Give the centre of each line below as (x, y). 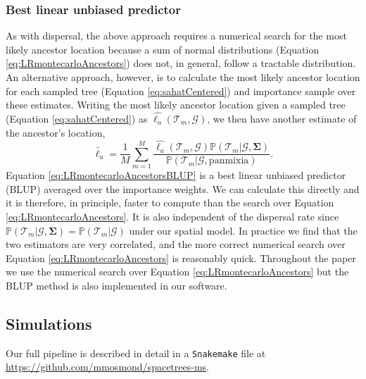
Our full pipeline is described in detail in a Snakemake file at (136, 353)
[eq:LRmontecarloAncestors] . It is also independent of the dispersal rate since (172, 216)
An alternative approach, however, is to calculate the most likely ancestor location (183, 77)
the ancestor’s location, (56, 132)
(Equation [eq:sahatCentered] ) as (77, 118)
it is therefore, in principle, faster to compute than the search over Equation (170, 203)
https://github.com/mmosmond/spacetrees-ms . (107, 367)
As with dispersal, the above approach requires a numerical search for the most (176, 36)
